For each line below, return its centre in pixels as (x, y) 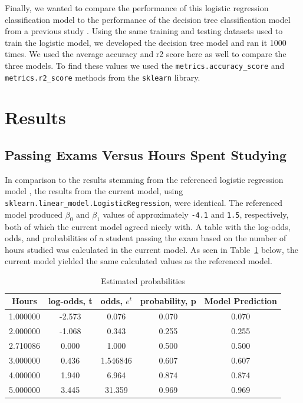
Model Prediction (241, 301)
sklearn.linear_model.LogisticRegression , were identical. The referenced (144, 203)
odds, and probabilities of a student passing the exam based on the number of (146, 238)
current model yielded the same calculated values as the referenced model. (139, 261)
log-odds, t (70, 301)
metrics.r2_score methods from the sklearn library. (103, 77)
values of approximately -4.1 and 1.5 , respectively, (196, 214)
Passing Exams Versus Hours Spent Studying (146, 155)
